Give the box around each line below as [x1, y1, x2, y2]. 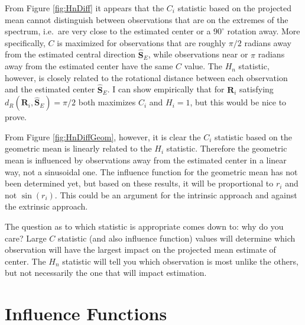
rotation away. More [227, 25, 300, 37]
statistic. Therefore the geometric [166, 142, 287, 155]
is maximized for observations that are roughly [57, 36, 226, 49]
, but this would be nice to [190, 96, 287, 108]
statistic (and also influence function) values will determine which [57, 231, 296, 244]
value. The [184, 60, 222, 72]
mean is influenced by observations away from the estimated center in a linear [5, 153, 287, 166]
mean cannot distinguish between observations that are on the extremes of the [5, 13, 288, 25]
